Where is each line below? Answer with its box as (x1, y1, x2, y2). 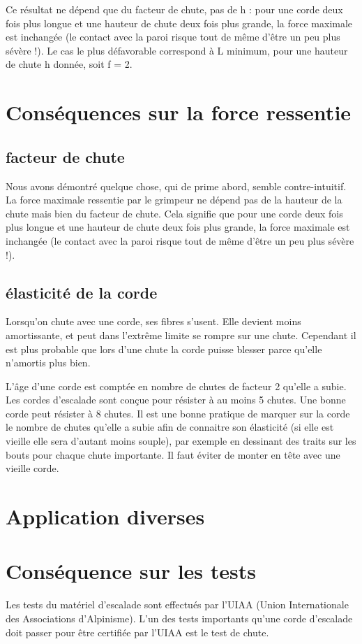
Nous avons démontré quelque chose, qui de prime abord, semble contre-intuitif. (6, 178, 347, 193)
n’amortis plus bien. (6, 355, 91, 370)
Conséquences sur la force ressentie (6, 98, 352, 127)
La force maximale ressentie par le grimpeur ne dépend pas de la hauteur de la (6, 192, 342, 207)
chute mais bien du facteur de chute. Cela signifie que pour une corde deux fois (6, 206, 343, 220)
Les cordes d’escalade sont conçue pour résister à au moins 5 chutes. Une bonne (6, 392, 346, 407)
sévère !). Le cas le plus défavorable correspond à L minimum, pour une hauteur (6, 43, 348, 57)
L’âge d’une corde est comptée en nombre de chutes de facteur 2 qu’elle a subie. (6, 378, 347, 393)
